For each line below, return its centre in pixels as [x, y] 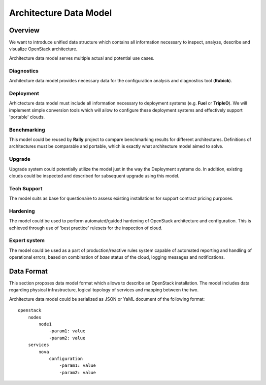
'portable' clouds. [27, 117]
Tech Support [26, 188]
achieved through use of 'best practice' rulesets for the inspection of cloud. [86, 228]
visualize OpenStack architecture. [43, 49]
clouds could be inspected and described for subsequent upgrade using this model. [94, 175]
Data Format [28, 271]
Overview [24, 30]
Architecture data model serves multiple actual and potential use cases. [82, 58]
